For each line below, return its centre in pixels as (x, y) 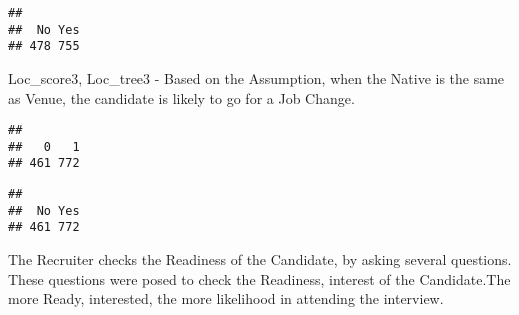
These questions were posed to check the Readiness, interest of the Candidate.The (259, 278)
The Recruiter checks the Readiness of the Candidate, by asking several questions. (260, 259)
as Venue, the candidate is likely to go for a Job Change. (181, 97)
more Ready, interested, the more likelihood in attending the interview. (226, 298)
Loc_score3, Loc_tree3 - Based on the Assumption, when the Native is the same (256, 77)
